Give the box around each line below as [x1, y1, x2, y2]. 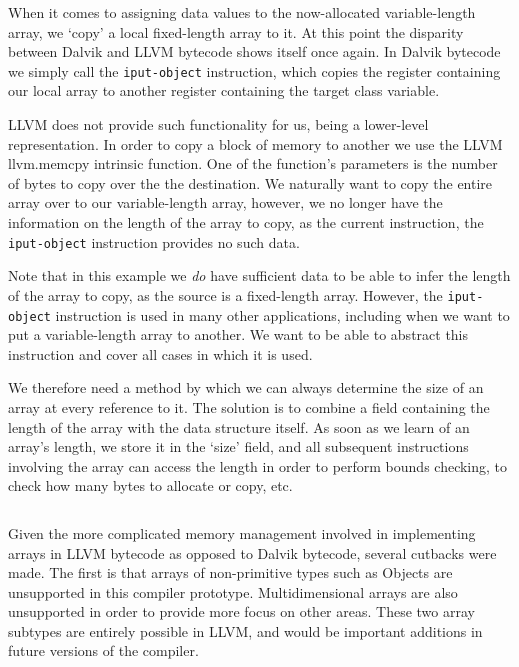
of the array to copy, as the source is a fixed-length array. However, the [8, 284, 443, 305]
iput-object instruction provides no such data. [8, 231, 300, 252]
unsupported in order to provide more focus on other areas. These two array [8, 601, 475, 622]
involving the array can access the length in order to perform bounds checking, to [8, 455, 508, 476]
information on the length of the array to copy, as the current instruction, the [8, 212, 484, 232]
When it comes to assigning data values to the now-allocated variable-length [8, 2, 476, 22]
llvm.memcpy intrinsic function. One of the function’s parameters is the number [8, 153, 498, 174]
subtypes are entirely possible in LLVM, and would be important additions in [8, 620, 483, 641]
